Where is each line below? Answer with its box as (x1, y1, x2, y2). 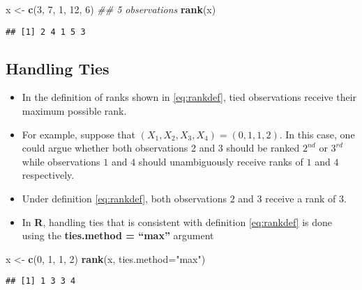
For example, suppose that (22, 127, 135, 141)
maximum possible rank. (22, 104, 127, 118)
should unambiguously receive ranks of (138, 154, 303, 168)
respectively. (22, 168, 75, 182)
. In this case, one (279, 127, 355, 141)
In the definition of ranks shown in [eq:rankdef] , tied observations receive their (22, 90, 357, 104)
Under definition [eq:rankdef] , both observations (22, 191, 227, 206)
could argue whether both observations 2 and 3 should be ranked (22, 140, 300, 155)
